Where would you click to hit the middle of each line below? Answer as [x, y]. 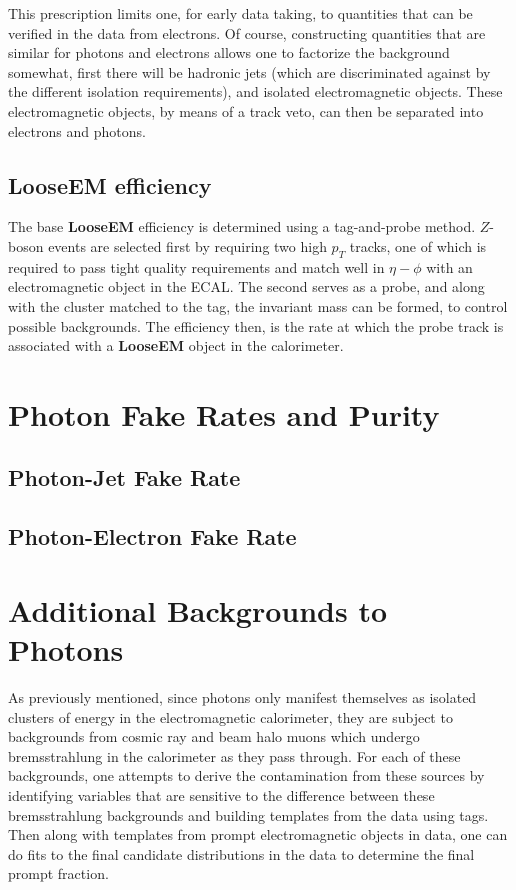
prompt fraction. [58, 873]
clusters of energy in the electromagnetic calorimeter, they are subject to [230, 716]
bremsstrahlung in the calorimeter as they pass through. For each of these [234, 755]
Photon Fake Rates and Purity [224, 413]
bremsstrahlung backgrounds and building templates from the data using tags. [248, 814]
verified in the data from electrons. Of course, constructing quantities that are [247, 32]
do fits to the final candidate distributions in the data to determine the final [241, 853]
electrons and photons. [77, 130]
